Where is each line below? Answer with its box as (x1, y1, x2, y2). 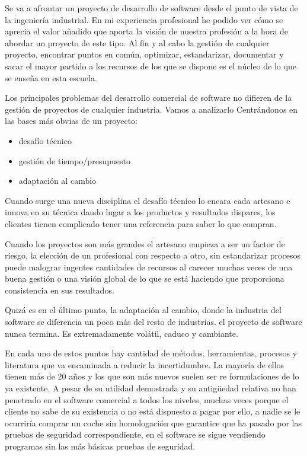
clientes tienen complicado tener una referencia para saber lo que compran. (5, 217, 277, 229)
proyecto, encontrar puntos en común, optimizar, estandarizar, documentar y (5, 48, 284, 60)
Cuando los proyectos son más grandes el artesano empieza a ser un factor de (5, 237, 285, 250)
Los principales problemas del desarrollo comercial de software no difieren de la (5, 91, 292, 104)
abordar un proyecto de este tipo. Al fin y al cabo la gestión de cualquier (5, 36, 270, 49)
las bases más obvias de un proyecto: (5, 114, 137, 127)
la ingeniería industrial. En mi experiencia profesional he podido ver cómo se (5, 13, 283, 25)
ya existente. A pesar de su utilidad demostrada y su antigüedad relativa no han (5, 382, 296, 394)
